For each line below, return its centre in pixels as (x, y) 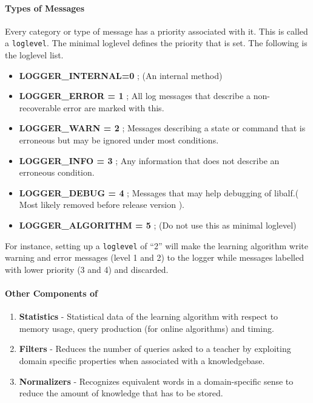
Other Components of (51, 293)
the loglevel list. (34, 55)
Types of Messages (45, 8)
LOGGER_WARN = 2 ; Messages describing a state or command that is (162, 128)
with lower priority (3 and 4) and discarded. (87, 269)
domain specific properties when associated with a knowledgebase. (142, 360)
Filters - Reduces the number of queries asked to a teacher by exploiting (155, 349)
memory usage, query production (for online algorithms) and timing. (146, 328)
